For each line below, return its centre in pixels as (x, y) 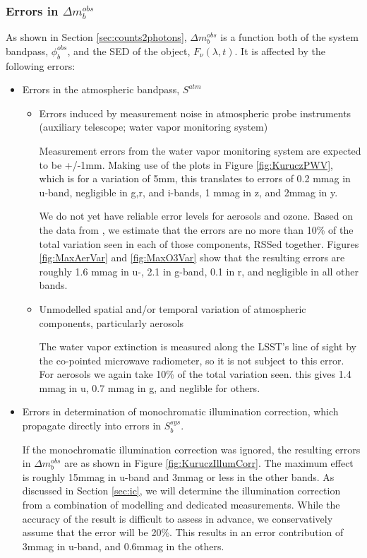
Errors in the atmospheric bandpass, (101, 89)
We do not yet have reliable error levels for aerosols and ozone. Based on (196, 216)
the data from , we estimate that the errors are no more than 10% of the (196, 229)
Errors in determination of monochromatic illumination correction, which (180, 411)
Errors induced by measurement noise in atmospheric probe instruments (195, 113)
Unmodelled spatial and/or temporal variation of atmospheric (173, 308)
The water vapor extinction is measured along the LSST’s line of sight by (198, 346)
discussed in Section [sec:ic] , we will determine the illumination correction (181, 491)
